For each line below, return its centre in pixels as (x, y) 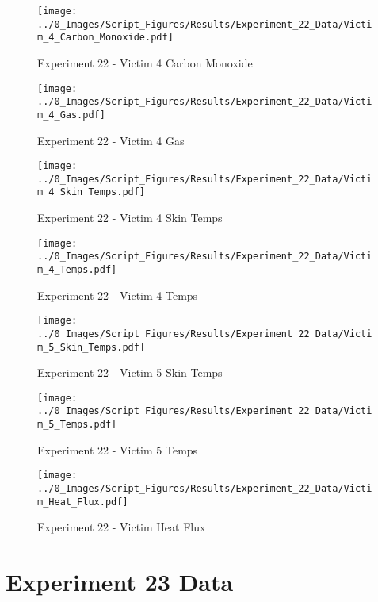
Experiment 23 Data (120, 582)
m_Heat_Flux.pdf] (83, 502)
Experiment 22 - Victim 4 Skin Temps (130, 218)
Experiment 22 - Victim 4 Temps (118, 295)
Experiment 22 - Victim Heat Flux (122, 527)
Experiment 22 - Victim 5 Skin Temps (130, 372)
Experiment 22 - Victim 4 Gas (111, 140)
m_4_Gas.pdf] (71, 115)
